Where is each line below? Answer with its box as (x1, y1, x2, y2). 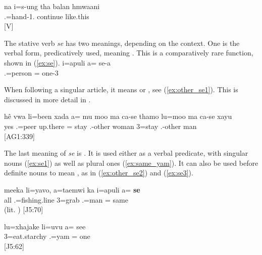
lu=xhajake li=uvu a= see (4, 221, 86, 231)
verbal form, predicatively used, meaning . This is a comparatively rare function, (4, 47, 253, 58)
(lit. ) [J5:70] (4, 204, 43, 215)
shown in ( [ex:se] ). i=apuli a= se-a (4, 57, 111, 68)
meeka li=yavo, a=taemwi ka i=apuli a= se (4, 184, 140, 195)
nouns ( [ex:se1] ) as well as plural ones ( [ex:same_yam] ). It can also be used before (4, 157, 258, 168)
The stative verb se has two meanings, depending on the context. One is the (4, 37, 240, 48)
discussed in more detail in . (4, 94, 91, 104)
